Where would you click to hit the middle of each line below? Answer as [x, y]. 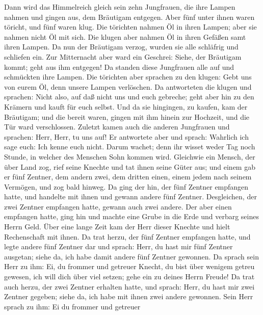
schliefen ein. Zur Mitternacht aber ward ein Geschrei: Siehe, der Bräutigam [123, 56]
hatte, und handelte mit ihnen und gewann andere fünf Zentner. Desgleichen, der [130, 196]
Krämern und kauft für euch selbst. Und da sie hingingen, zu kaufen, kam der [126, 106]
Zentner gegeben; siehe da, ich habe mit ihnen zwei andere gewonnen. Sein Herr [129, 296]
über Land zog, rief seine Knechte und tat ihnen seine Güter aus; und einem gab [130, 166]
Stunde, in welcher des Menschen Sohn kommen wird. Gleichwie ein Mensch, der [130, 156]
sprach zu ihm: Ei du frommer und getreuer [72, 306]
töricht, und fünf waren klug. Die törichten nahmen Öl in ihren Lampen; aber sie [130, 27]
